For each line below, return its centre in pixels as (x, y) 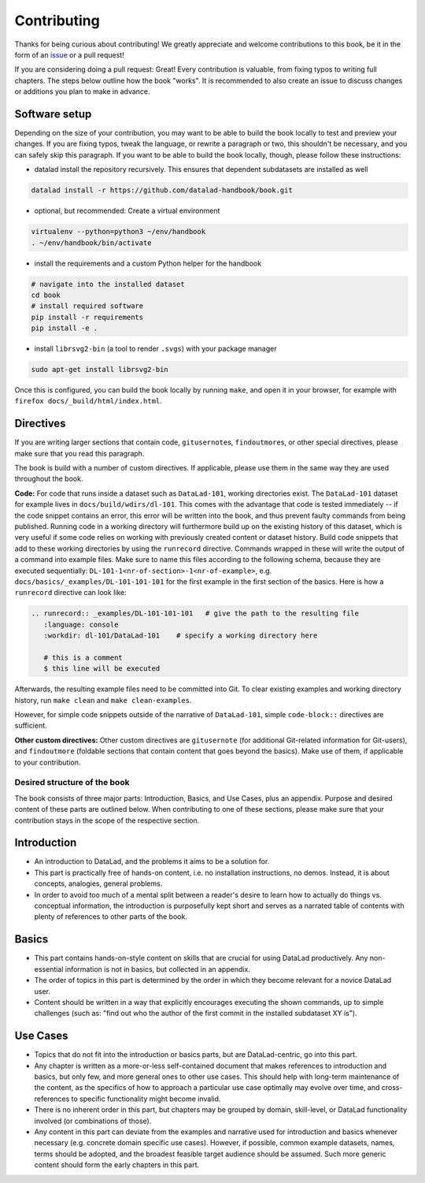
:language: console (81, 624)
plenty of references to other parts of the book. (111, 917)
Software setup (53, 114)
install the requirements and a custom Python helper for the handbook (148, 263)
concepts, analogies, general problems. (98, 884)
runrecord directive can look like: (70, 593)
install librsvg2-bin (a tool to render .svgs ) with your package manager (155, 349)
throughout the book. (49, 479)
